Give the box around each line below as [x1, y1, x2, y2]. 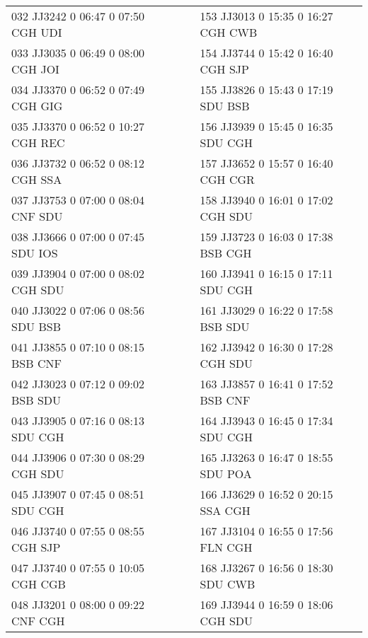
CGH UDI [11, 24, 62, 40]
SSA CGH [200, 502, 251, 518]
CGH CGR [200, 171, 255, 187]
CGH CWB [200, 24, 258, 40]
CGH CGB [11, 576, 66, 592]
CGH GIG [11, 98, 63, 114]
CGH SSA [11, 171, 62, 187]
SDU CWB [200, 576, 255, 592]
